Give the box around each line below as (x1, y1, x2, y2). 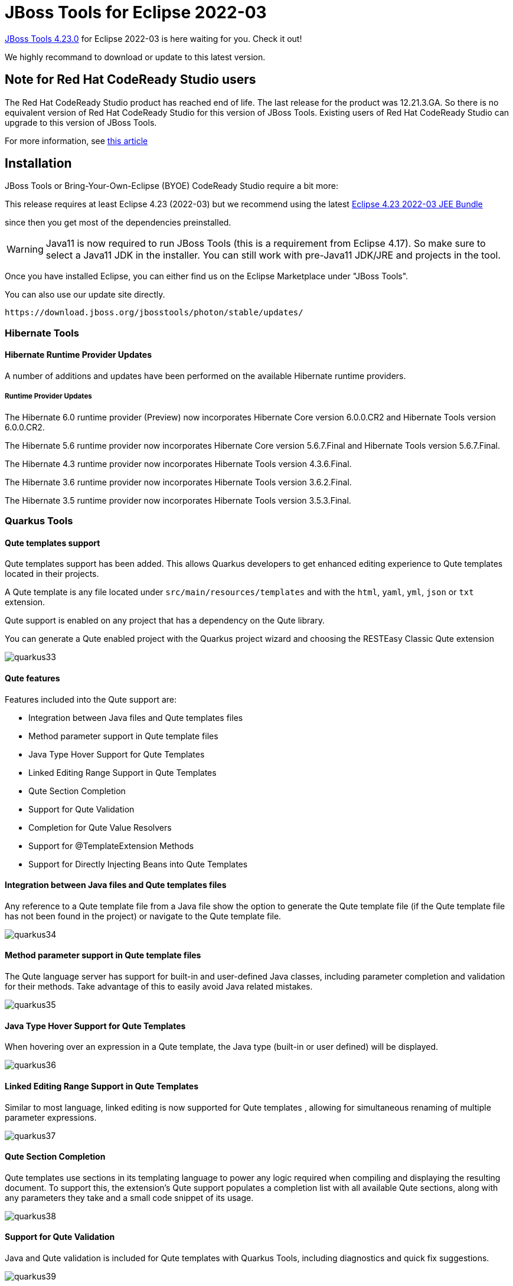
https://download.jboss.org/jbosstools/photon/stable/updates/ (5, 308, 303, 318)
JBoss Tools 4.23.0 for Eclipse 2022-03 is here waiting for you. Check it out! (5, 33, 302, 44)
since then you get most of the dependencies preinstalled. (5, 217, 231, 228)
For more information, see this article (5, 135, 148, 146)
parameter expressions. (5, 1112, 97, 1122)
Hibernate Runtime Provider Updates (5, 350, 152, 360)
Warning (6, 243, 44, 256)
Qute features (5, 673, 60, 684)
